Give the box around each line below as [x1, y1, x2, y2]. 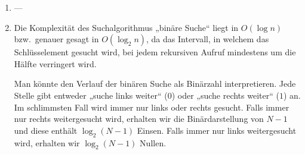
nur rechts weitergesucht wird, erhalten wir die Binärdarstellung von [14, 112, 264, 125]
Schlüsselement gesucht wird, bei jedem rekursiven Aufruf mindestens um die [14, 46, 296, 58]
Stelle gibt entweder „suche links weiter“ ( [14, 89, 168, 101]
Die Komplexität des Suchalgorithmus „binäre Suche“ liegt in [14, 21, 239, 33]
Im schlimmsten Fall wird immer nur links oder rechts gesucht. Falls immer [14, 100, 289, 113]
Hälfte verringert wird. [14, 57, 97, 70]
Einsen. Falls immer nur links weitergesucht [137, 124, 297, 136]
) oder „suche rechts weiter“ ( [171, 89, 279, 101]
